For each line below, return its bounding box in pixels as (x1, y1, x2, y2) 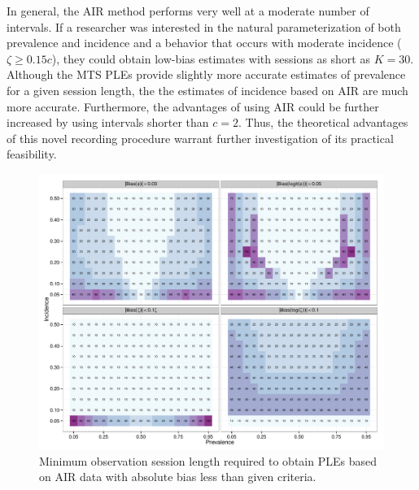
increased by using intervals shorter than (7, 114, 209, 131)
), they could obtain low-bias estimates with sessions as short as (51, 50, 370, 67)
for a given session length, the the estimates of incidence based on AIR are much (7, 81, 408, 98)
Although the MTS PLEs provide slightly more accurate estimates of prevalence (7, 66, 406, 83)
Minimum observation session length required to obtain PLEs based (39, 452, 377, 469)
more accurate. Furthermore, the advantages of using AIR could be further (7, 98, 379, 115)
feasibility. (7, 145, 57, 163)
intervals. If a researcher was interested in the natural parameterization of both (7, 18, 401, 35)
